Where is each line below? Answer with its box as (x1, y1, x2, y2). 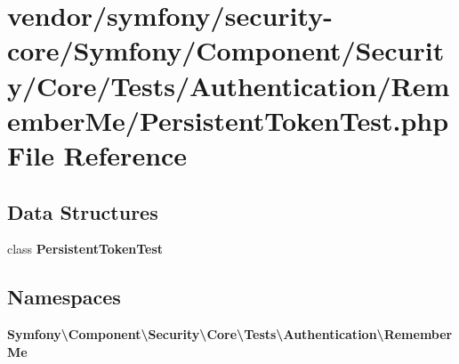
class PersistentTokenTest (7, 239, 164, 258)
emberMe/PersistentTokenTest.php (7, 101, 449, 138)
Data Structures (7, 198, 158, 225)
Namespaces (7, 283, 121, 311)
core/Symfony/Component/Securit (7, 32, 445, 69)
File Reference (7, 136, 188, 173)
